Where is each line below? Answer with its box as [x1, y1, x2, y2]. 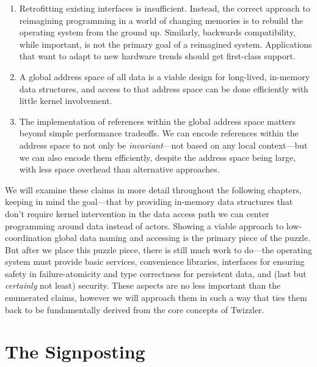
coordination [5, 231, 52, 244]
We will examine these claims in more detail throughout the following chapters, [5, 183, 302, 196]
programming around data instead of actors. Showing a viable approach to [5, 219, 284, 232]
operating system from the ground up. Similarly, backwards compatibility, [19, 26, 296, 39]
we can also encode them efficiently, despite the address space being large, [19, 150, 296, 163]
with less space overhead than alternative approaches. [19, 163, 220, 176]
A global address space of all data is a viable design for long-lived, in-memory [19, 70, 310, 83]
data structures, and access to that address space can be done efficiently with [19, 82, 308, 95]
